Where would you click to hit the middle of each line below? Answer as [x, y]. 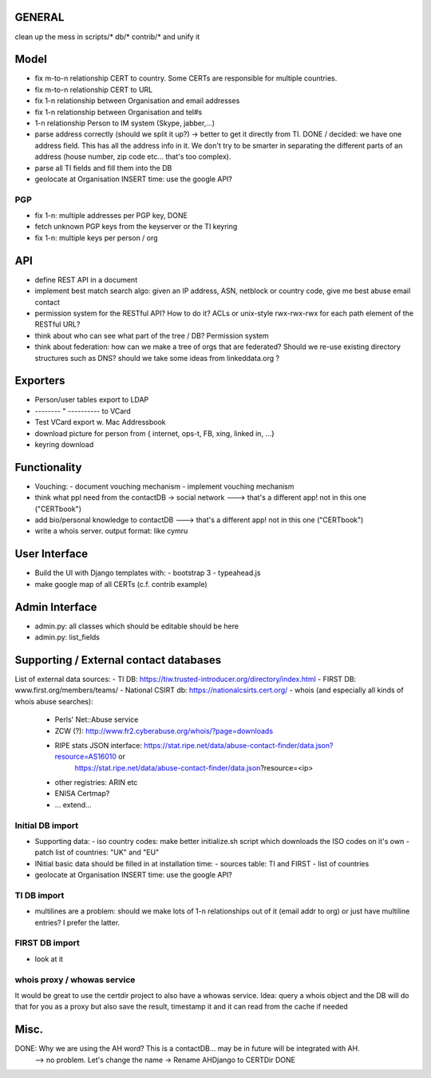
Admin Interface [56, 607]
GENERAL [40, 17]
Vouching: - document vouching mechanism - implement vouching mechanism [164, 486]
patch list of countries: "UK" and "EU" [97, 852]
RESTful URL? [57, 324]
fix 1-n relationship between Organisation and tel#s [119, 112]
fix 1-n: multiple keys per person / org [97, 238]
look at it [49, 959]
